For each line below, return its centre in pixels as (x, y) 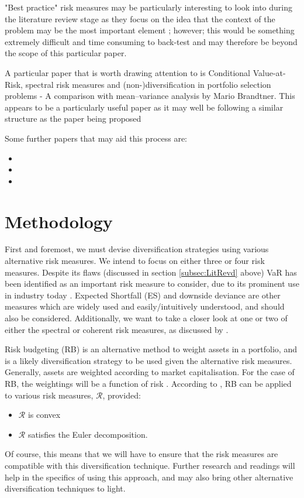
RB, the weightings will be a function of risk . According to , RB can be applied (148, 383)
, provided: (122, 395)
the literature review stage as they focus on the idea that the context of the (140, 18)
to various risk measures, (49, 395)
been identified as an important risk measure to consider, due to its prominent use (152, 284)
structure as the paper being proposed (73, 119)
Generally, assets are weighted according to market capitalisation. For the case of (150, 372)
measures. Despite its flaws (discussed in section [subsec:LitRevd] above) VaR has (151, 272)
